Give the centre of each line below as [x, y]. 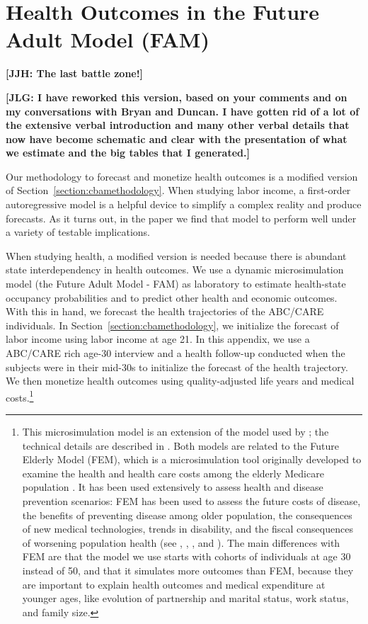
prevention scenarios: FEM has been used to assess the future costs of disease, [191, 501]
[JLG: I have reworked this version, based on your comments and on [177, 97]
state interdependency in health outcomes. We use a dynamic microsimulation [175, 270]
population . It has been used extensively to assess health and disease [173, 487]
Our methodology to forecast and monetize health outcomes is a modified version [182, 176]
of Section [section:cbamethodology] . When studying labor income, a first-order [178, 190]
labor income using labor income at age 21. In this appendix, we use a [158, 339]
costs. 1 [20, 396]
